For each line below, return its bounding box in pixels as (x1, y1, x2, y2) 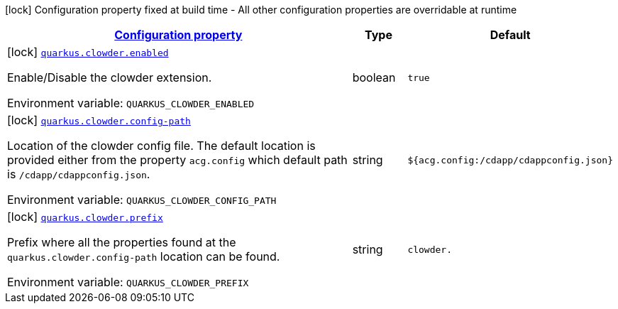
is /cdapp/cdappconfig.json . (7, 167, 150, 181)
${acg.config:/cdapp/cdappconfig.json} (407, 154, 613, 166)
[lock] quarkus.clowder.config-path (7, 113, 191, 127)
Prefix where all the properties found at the (7, 235, 236, 249)
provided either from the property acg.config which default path (7, 153, 348, 167)
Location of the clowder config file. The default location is (7, 139, 316, 153)
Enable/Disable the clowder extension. (7, 70, 212, 85)
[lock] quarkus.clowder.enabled (7, 45, 169, 59)
